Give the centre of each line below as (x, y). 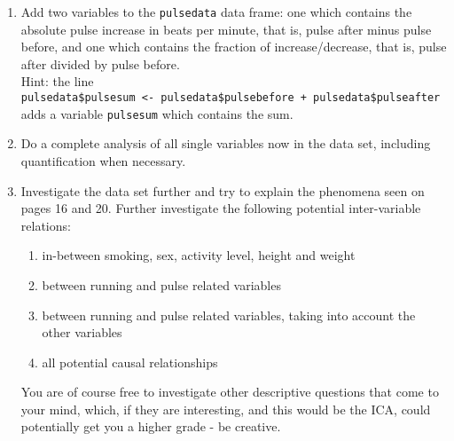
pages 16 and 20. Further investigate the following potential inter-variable (221, 208)
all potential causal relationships (130, 362)
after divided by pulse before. (100, 63)
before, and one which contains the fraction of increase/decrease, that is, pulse (234, 47)
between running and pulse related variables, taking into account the (229, 315)
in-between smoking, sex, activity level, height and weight (199, 255)
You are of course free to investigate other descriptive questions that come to (230, 392)
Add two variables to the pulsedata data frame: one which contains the (216, 12)
